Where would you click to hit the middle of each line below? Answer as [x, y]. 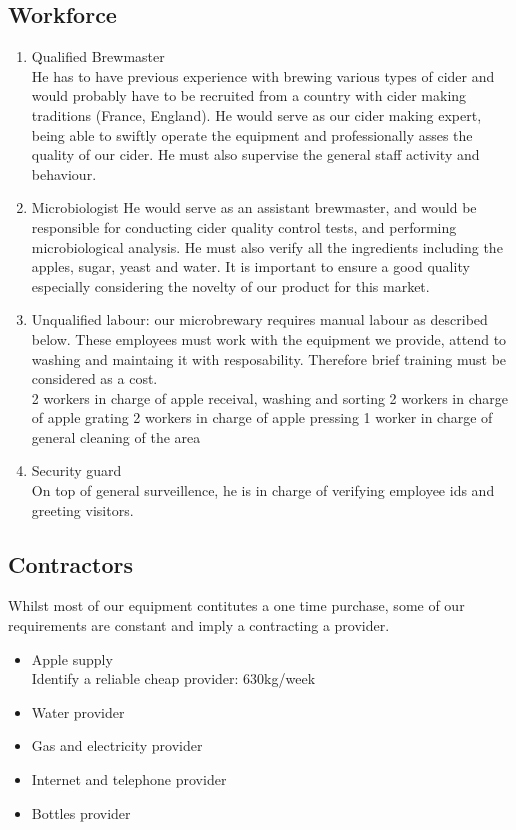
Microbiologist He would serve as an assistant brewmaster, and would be [254, 207]
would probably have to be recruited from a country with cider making [249, 95]
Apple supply [72, 658]
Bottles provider [81, 812]
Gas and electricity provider [117, 745]
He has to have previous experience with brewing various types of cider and [263, 75]
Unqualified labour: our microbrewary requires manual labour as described [259, 319]
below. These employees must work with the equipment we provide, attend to [269, 338]
